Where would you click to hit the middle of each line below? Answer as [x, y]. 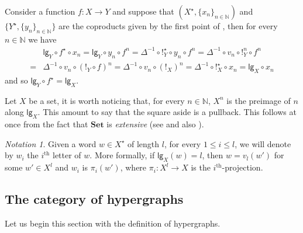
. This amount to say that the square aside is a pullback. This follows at [167, 112]
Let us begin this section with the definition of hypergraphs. [113, 223]
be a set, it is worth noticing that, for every [107, 100]
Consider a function [40, 11]
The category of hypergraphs [94, 199]
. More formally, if [122, 155]
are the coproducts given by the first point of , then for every [168, 26]
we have [42, 39]
